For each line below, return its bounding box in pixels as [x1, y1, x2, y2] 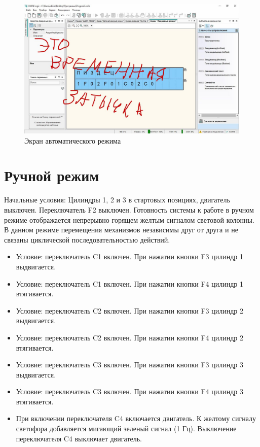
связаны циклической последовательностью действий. [4, 234, 170, 245]
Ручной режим [4, 165, 99, 186]
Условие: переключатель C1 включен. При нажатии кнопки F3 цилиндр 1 [16, 251, 243, 262]
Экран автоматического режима [24, 135, 121, 146]
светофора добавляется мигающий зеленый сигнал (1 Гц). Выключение [16, 423, 237, 434]
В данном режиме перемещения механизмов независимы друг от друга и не [4, 224, 238, 235]
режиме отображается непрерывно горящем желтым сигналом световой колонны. [4, 214, 254, 225]
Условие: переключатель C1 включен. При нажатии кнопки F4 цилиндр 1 [16, 278, 243, 289]
